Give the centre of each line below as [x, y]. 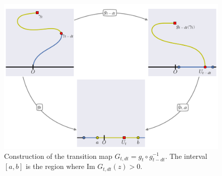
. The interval [186, 156]
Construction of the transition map [58, 156]
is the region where [55, 166]
